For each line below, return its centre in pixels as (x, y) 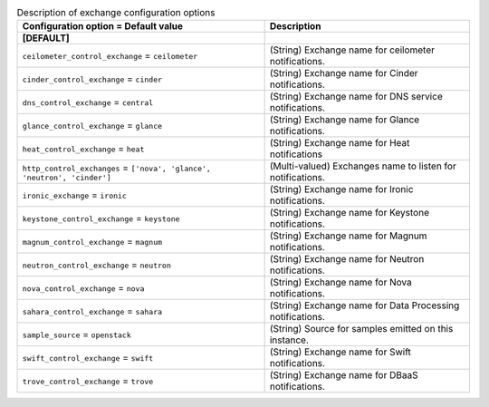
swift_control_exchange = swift (88, 358)
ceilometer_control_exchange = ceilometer (110, 56)
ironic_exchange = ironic (74, 195)
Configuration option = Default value (103, 26)
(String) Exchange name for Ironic (341, 189)
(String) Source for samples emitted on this (361, 329)
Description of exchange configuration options (116, 13)
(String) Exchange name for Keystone (350, 213)
